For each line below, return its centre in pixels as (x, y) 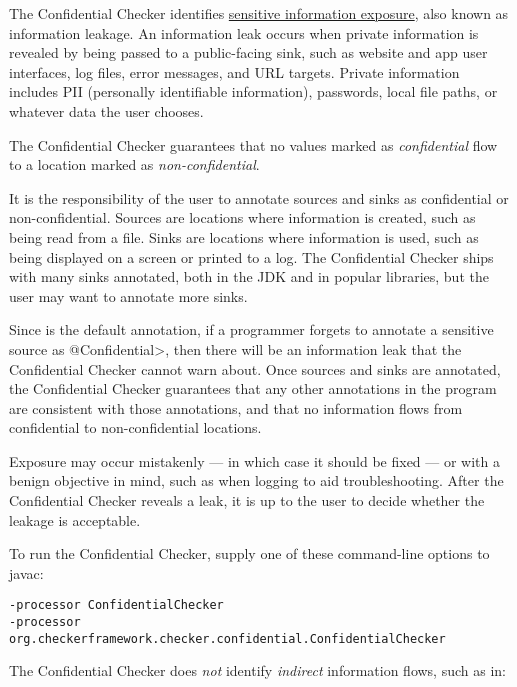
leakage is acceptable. (75, 519)
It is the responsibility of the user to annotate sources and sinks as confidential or (259, 197)
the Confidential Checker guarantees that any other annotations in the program (253, 388)
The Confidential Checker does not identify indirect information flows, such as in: (257, 670)
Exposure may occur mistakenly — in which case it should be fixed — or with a (254, 460)
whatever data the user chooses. (106, 110)
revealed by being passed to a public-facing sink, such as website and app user (248, 52)
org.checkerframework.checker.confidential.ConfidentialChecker (227, 638)
